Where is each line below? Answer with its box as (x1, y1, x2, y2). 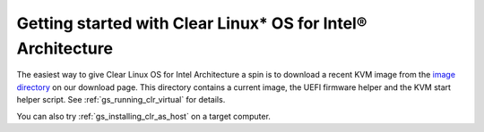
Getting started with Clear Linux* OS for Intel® (16, 13, 367, 33)
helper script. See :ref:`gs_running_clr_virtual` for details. (16, 95, 226, 105)
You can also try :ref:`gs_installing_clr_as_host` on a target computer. (16, 111, 271, 121)
